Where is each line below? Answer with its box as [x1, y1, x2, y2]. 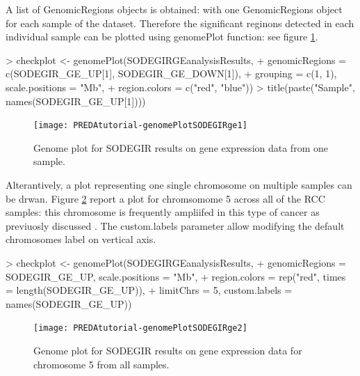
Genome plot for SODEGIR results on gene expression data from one [33, 140, 328, 155]
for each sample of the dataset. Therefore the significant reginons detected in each [6, 15, 354, 30]
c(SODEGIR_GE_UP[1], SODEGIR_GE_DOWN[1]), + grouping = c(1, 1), [6, 66, 337, 81]
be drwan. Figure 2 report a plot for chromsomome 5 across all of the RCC [6, 191, 325, 205]
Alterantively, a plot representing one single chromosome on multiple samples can [6, 178, 352, 191]
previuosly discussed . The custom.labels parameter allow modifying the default [6, 218, 345, 233]
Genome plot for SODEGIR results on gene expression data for [33, 343, 302, 357]
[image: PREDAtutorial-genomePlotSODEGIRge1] [33, 120, 247, 131]
